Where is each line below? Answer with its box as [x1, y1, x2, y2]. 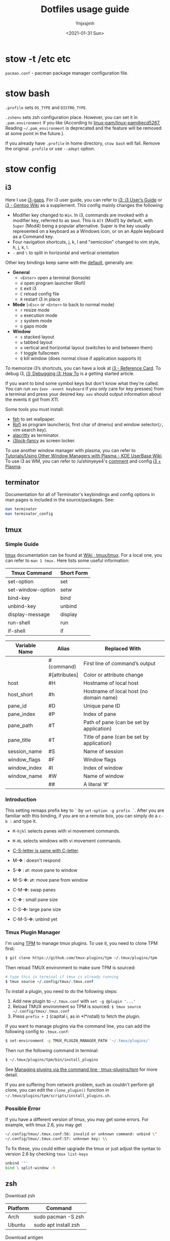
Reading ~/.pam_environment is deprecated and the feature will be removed [5, 125, 162, 131]
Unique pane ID [83, 702, 120, 709]
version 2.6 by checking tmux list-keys [5, 1150, 89, 1157]
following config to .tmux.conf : [5, 1028, 69, 1035]
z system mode [20, 317, 52, 323]
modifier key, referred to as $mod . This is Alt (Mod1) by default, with [12, 217, 153, 223]
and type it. [13, 818, 37, 824]
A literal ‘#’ [83, 780, 109, 788]
